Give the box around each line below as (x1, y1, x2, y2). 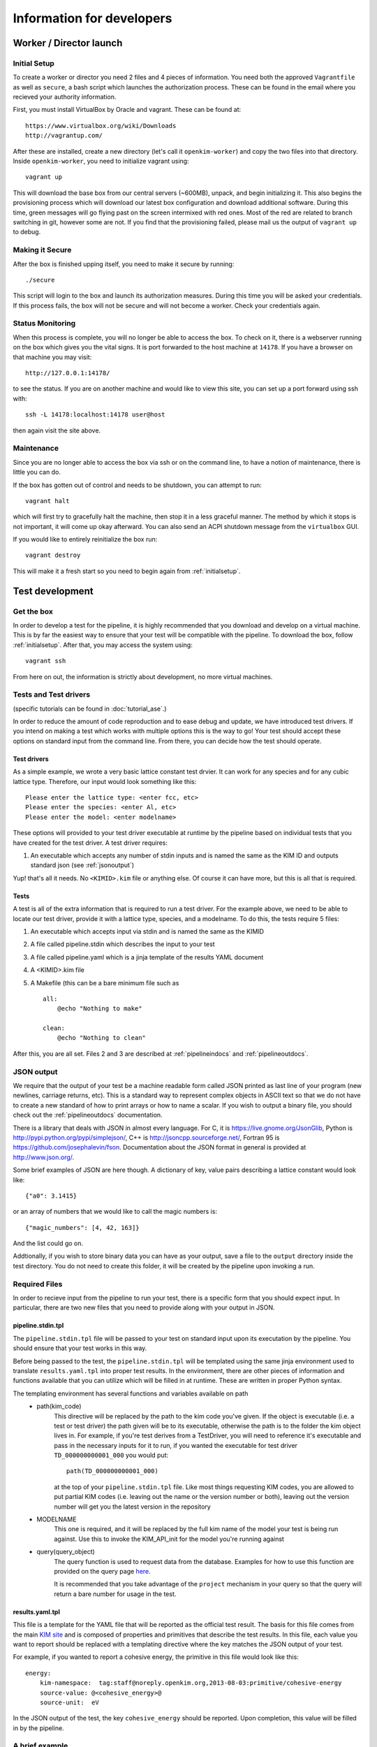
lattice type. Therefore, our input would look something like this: (13, 777, 197, 785)
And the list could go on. (13, 1239, 84, 1247)
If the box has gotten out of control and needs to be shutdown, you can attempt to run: (13, 481, 262, 489)
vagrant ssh (25, 657, 66, 665)
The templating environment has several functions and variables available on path (13, 1389, 249, 1398)
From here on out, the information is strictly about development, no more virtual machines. (13, 672, 273, 681)
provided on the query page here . (54, 1567, 151, 1575)
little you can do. (13, 468, 61, 477)
